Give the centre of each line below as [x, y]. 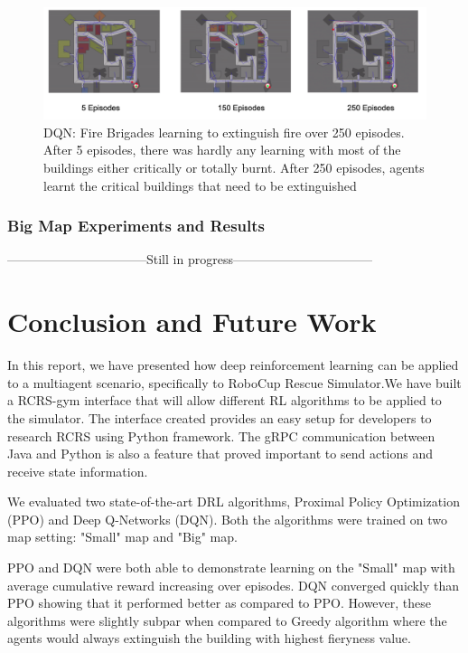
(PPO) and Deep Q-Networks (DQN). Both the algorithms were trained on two [227, 519]
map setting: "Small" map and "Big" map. [122, 537]
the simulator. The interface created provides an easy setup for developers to [220, 417]
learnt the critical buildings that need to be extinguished [200, 185]
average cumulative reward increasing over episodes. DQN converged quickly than [233, 585]
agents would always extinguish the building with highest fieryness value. [209, 638]
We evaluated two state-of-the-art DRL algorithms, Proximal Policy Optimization [234, 502]
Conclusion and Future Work [192, 322]
